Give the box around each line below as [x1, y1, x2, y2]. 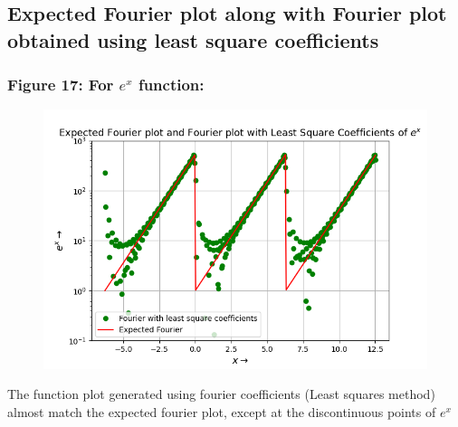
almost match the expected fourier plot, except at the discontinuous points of [7, 402, 436, 421]
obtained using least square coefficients [7, 25, 379, 53]
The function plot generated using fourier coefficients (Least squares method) [7, 384, 435, 403]
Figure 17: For [7, 73, 114, 96]
